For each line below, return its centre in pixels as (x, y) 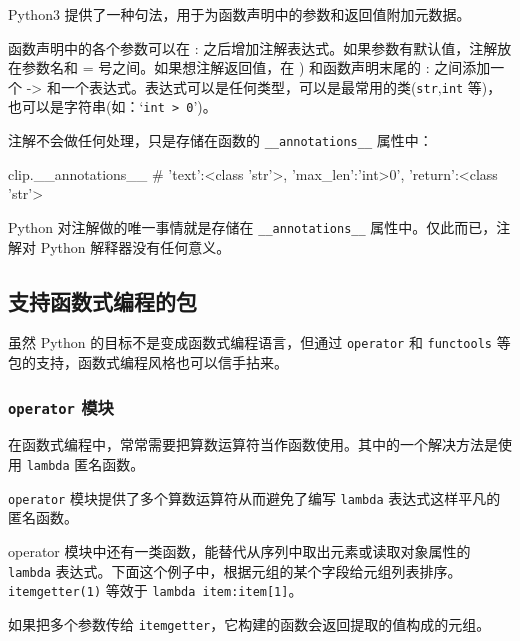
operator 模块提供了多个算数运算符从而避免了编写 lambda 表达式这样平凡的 (254, 497)
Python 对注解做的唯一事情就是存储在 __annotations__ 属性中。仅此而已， (252, 226)
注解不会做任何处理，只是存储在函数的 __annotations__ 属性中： (220, 140)
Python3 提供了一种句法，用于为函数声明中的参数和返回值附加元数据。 (239, 14)
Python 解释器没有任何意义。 (135, 246)
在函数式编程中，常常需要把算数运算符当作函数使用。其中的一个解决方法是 (253, 444)
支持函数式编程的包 (102, 300)
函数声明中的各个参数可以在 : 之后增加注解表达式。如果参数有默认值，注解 (253, 47)
